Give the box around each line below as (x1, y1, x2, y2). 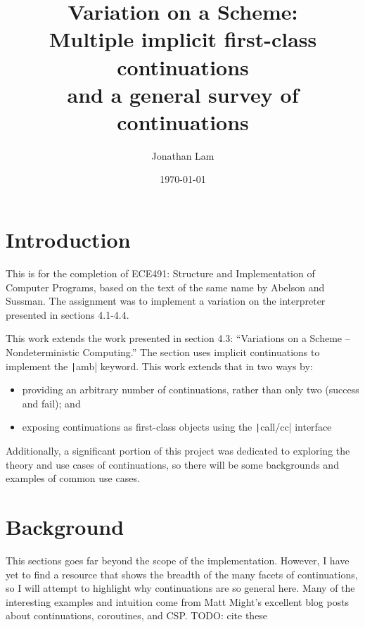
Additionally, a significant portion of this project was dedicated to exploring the (6, 443, 350, 458)
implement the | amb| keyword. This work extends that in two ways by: (6, 358, 313, 373)
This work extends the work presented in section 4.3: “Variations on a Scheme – (6, 331, 350, 346)
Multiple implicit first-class (49, 25, 317, 53)
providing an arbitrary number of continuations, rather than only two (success (22, 382, 359, 397)
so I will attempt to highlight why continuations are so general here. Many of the (6, 581, 355, 595)
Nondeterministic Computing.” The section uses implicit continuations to (6, 344, 320, 359)
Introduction (6, 225, 131, 254)
